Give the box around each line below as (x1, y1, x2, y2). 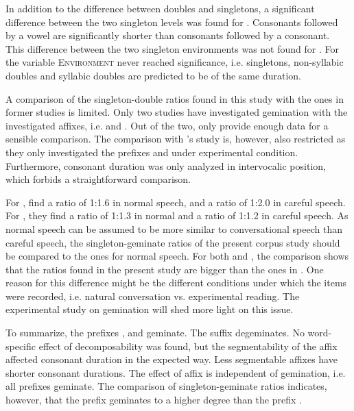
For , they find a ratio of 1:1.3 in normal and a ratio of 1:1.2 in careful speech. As (5, 208, 349, 223)
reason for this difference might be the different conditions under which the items (5, 275, 347, 290)
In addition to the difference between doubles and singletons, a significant (5, 1, 315, 15)
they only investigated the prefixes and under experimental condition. (5, 145, 298, 159)
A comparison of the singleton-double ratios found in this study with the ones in (5, 91, 344, 105)
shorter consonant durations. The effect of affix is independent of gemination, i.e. (5, 365, 346, 379)
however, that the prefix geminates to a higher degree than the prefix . (5, 393, 302, 407)
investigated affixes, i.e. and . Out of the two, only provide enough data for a (5, 118, 329, 132)
